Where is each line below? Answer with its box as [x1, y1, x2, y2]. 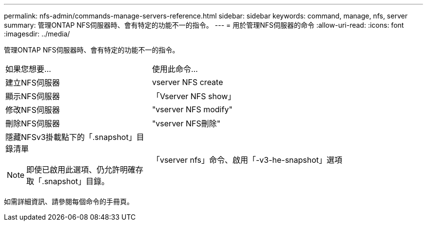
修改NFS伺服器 [5, 105, 60, 115]
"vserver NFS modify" [152, 104, 233, 114]
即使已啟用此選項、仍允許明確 [26, 165, 136, 174]
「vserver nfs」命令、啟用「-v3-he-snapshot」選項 [152, 155, 343, 165]
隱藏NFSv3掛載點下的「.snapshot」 [5, 132, 136, 142]
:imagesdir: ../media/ [4, 30, 70, 38]
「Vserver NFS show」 [152, 91, 236, 101]
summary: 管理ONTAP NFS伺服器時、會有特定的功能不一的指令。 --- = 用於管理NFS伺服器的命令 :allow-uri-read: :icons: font [4, 21, 404, 29]
